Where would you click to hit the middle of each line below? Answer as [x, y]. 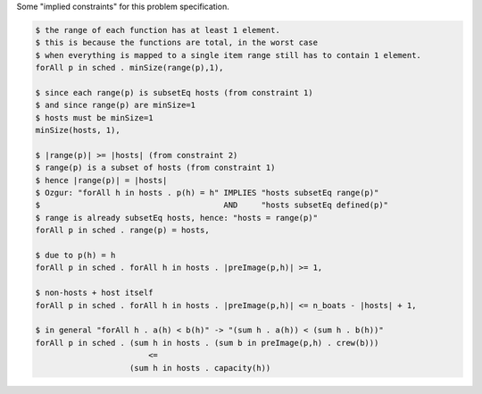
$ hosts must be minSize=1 [94, 117]
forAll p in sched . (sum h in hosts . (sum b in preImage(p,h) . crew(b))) [207, 343]
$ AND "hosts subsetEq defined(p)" [212, 205]
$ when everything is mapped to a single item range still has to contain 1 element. [228, 55]
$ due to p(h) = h [75, 256]
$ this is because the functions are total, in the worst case [177, 43]
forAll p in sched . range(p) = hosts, [122, 231]
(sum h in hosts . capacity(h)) [200, 368]
